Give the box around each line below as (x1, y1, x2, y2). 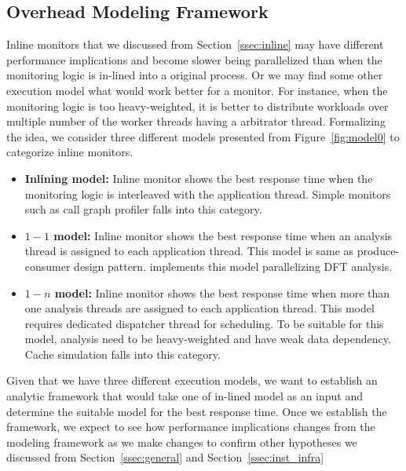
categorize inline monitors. (6, 144, 134, 160)
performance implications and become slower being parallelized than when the (6, 51, 382, 68)
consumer (24, 257, 71, 274)
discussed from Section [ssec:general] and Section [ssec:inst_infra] (6, 449, 324, 466)
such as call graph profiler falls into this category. (24, 201, 262, 217)
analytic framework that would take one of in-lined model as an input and (6, 388, 364, 404)
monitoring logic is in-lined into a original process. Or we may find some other (6, 67, 383, 83)
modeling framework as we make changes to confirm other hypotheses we (6, 433, 357, 450)
